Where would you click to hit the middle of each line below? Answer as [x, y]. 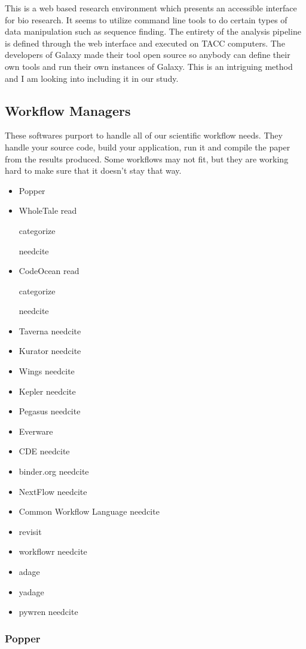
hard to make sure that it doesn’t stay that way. [93, 170]
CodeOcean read [49, 271]
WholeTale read [48, 210]
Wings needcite [47, 371]
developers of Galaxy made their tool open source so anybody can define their [148, 55]
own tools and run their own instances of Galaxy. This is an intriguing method [149, 66]
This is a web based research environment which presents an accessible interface [151, 8]
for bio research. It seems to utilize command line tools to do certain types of [146, 19]
